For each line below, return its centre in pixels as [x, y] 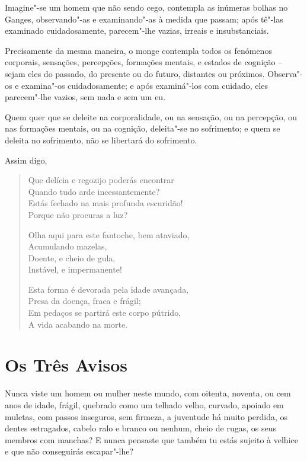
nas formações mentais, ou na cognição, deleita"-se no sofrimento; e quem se [143, 128]
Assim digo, [26, 160]
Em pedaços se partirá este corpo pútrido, [105, 313]
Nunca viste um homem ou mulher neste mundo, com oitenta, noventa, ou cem [148, 393]
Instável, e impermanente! [75, 269]
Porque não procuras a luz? [78, 214]
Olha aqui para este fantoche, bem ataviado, [109, 234]
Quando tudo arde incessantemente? [94, 191]
